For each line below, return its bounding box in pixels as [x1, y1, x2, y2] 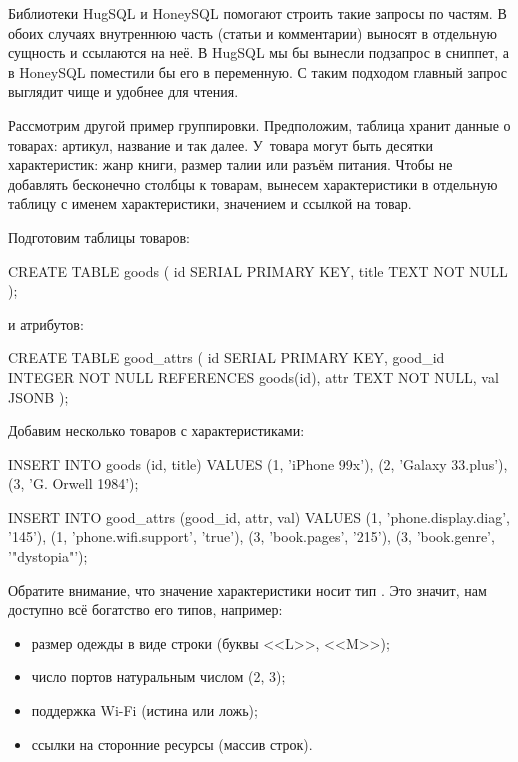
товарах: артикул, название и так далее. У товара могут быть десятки [8, 134, 433, 155]
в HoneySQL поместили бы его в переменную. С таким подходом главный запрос [8, 61, 508, 82]
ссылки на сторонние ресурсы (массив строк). [31, 733, 313, 754]
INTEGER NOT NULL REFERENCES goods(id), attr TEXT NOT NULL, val [8, 366, 499, 387]
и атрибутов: [8, 313, 84, 334]
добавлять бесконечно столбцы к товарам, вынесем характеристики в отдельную [8, 173, 498, 194]
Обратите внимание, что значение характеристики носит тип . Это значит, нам [8, 579, 487, 600]
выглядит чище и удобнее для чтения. [8, 81, 239, 102]
